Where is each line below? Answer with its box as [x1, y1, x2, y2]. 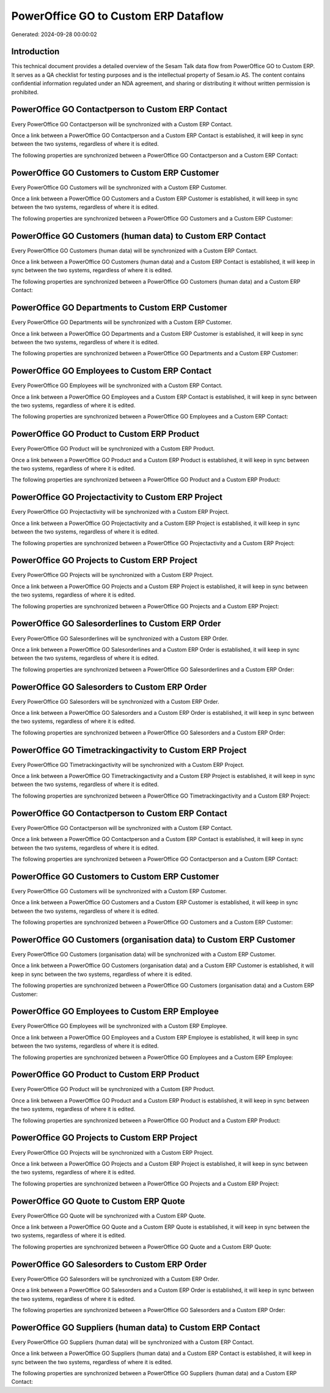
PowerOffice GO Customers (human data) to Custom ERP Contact [11, 230, 266, 241]
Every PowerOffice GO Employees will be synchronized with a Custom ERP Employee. [11, 1022, 227, 1030]
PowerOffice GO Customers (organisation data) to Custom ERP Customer [11, 934, 296, 945]
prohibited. [11, 88, 39, 96]
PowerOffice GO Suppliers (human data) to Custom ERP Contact [11, 1322, 260, 1332]
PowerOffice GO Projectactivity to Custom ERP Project [11, 492, 223, 502]
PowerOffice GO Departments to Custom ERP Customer [11, 303, 227, 313]
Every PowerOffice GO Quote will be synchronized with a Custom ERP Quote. [11, 1212, 206, 1219]
